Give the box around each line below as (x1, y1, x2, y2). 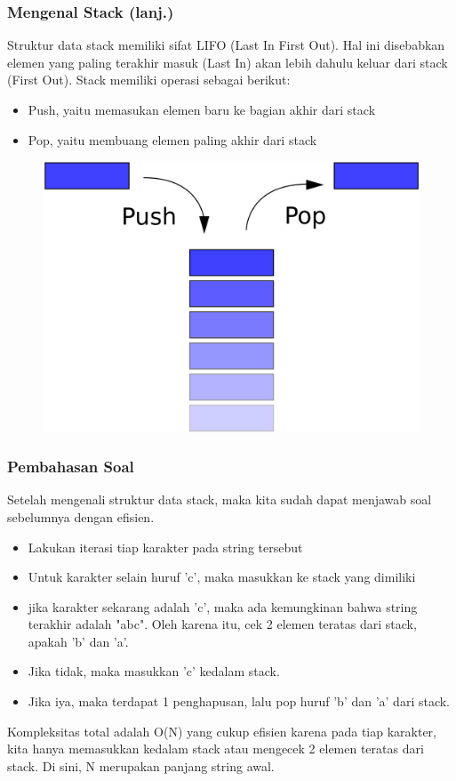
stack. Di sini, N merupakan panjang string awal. (7, 756, 275, 775)
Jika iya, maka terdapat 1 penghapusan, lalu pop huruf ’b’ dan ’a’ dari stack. (28, 692, 451, 711)
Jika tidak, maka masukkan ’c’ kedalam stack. (28, 662, 280, 680)
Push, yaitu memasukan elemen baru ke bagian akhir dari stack (28, 101, 376, 118)
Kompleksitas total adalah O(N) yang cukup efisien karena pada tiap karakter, (7, 721, 436, 740)
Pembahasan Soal (7, 455, 134, 478)
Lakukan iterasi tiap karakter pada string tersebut (28, 537, 303, 556)
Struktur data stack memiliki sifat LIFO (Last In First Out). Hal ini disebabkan (7, 36, 445, 54)
